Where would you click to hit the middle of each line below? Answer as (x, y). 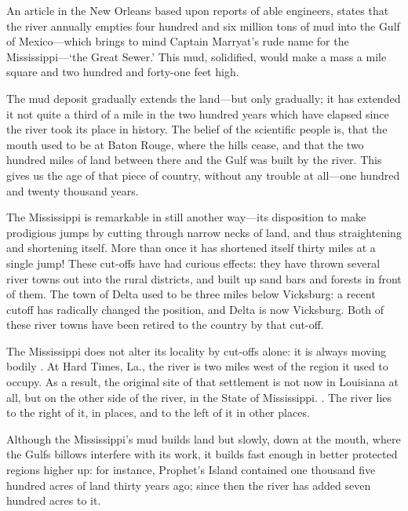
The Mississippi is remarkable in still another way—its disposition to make (186, 217)
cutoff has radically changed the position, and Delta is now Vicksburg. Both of (195, 309)
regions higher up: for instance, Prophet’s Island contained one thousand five (191, 470)
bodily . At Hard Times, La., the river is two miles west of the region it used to (197, 366)
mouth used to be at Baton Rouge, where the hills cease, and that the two (185, 144)
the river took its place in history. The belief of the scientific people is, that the (197, 129)
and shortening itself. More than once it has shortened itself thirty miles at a (191, 248)
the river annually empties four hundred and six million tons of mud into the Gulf (203, 26)
